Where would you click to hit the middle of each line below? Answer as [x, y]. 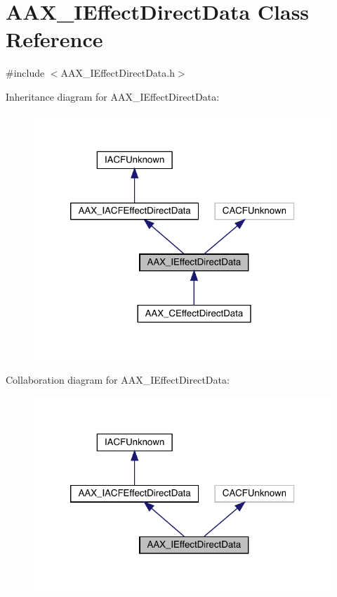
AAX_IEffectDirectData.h [118, 73]
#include [25, 73]
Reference [54, 39]
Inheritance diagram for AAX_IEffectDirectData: [113, 96]
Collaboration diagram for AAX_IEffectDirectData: [118, 379]
